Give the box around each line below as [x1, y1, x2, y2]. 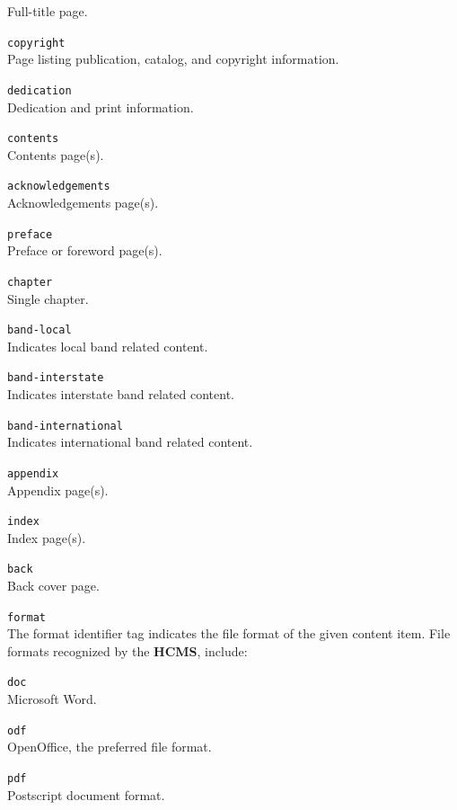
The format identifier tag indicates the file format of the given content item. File [7, 624, 451, 643]
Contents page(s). [7, 145, 104, 164]
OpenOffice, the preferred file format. [7, 737, 212, 756]
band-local [7, 324, 72, 337]
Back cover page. [7, 576, 100, 594]
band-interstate [7, 371, 104, 385]
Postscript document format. [7, 785, 165, 804]
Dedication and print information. [7, 97, 194, 116]
